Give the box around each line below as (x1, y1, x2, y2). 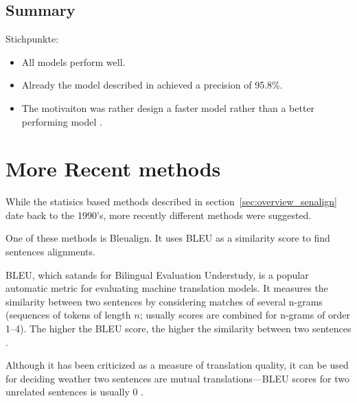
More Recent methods (5, 154, 221, 183)
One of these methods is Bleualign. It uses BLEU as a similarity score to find (5, 231, 330, 245)
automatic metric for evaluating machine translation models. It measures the (5, 281, 328, 295)
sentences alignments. (5, 244, 95, 259)
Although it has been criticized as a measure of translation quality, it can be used (5, 358, 349, 372)
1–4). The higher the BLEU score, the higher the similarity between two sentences (5, 321, 352, 336)
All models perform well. (21, 54, 126, 69)
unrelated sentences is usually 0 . (5, 384, 144, 399)
